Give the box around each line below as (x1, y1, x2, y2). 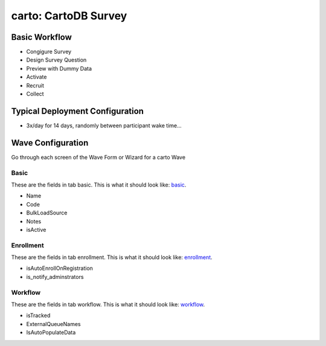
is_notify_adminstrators (26, 273, 84, 280)
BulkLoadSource (26, 209, 68, 217)
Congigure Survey (26, 48, 72, 56)
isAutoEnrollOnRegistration (26, 264, 94, 272)
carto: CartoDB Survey (11, 9, 127, 22)
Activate (26, 73, 47, 81)
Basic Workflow (11, 32, 72, 42)
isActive (26, 226, 46, 233)
